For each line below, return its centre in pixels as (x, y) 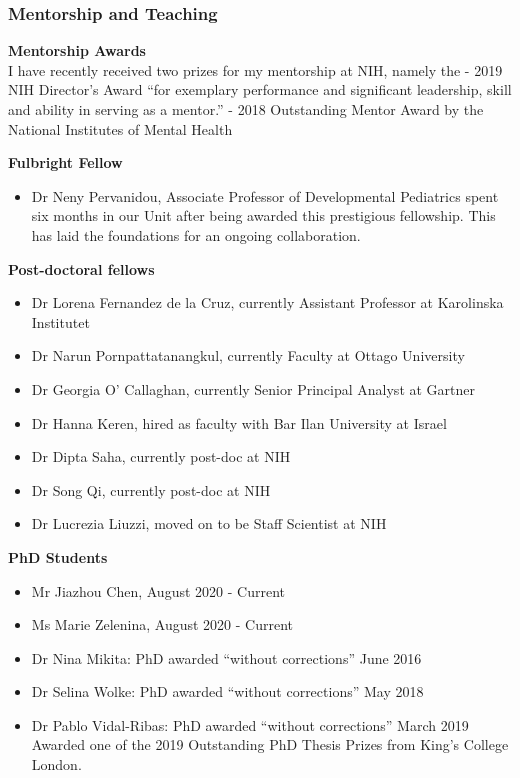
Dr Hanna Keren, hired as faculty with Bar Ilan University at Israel (239, 422)
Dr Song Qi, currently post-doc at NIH (151, 489)
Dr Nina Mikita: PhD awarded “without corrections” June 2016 (226, 657)
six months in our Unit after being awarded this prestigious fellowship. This (263, 215)
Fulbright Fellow (65, 162)
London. (56, 764)
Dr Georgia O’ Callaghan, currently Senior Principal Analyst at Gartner (253, 388)
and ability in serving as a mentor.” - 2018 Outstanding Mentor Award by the (246, 109)
